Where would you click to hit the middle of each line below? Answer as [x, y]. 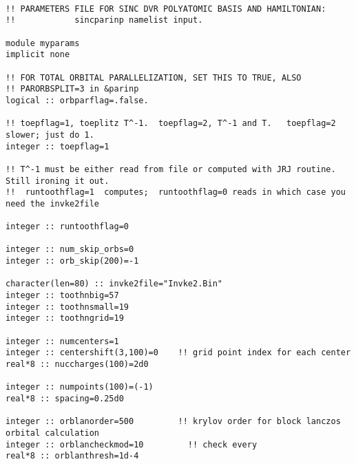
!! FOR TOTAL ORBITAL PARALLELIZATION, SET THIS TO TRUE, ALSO [154, 77]
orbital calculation [53, 433]
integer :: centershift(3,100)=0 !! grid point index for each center [178, 353]
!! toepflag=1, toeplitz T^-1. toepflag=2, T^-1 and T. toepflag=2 [171, 124]
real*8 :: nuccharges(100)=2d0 [77, 364]
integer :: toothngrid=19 [65, 318]
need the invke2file [53, 203]
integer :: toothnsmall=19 [67, 307]
